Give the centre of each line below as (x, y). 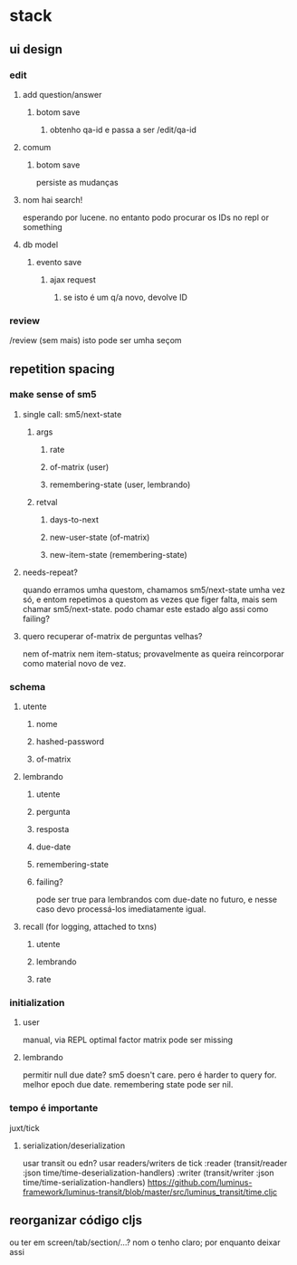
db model (40, 244)
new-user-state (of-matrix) (100, 537)
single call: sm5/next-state (72, 414)
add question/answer (62, 94)
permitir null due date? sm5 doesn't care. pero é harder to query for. (149, 1075)
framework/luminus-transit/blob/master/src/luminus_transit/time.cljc (150, 1192)
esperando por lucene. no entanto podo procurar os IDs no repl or (146, 217)
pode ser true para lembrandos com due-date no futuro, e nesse (157, 900)
